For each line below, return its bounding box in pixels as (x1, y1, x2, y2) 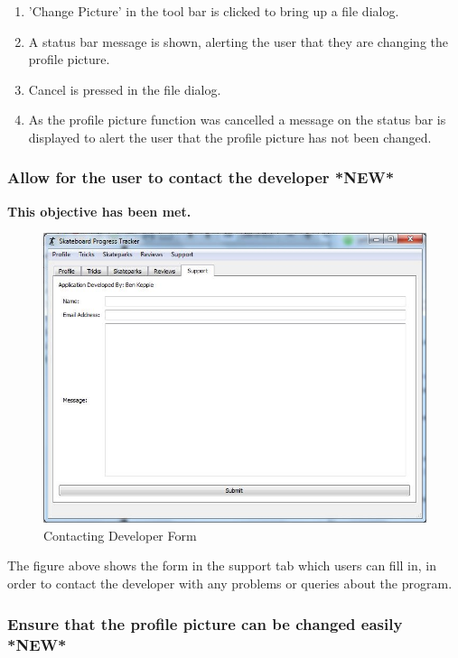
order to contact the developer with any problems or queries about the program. (7, 574, 453, 593)
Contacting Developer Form (43, 525, 197, 544)
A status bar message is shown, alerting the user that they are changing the (28, 32, 449, 51)
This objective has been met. (7, 201, 192, 220)
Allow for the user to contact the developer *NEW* (7, 166, 395, 189)
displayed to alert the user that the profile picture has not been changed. (28, 127, 432, 146)
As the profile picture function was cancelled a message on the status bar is (28, 110, 446, 129)
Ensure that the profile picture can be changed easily (7, 612, 403, 635)
